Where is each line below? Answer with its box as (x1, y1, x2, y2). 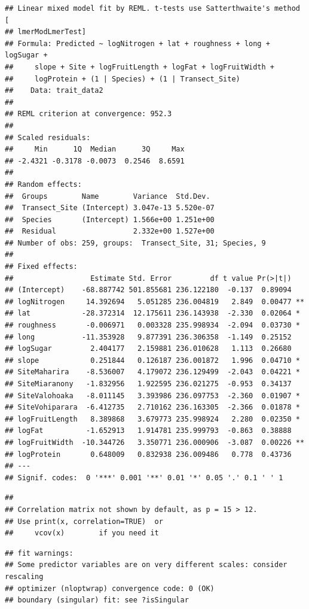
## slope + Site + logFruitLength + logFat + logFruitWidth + (5, 62, 275, 71)
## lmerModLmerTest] (5, 28, 87, 37)
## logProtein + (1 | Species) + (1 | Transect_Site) (5, 74, 240, 83)
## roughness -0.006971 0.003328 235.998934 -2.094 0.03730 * (5, 321, 300, 330)
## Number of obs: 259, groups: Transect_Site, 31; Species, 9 (5, 238, 266, 247)
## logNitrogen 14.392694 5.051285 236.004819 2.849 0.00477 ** (5, 297, 305, 306)
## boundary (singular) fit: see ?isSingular (5, 596, 189, 605)
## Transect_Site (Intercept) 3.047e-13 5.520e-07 (5, 204, 215, 213)
